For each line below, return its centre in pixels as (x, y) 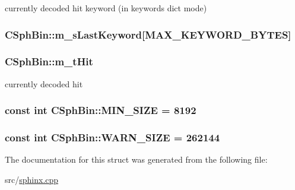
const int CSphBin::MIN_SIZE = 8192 (101, 110)
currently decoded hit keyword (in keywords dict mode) (106, 8)
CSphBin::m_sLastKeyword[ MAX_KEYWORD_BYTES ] (148, 34)
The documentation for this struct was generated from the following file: (136, 159)
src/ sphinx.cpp (32, 179)
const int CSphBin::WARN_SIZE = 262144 (112, 137)
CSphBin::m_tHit (49, 61)
